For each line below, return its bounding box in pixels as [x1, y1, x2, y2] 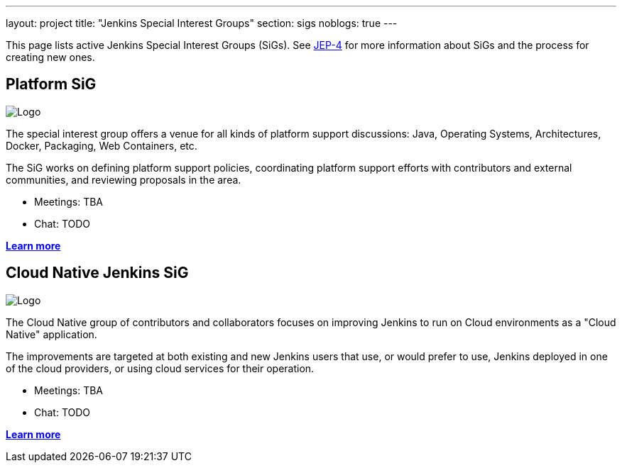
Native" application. [6, 328, 97, 340]
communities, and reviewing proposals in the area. [6, 173, 241, 186]
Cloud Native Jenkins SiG [6, 264, 189, 282]
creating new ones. [6, 51, 95, 63]
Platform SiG [6, 75, 97, 94]
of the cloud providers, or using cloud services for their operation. [6, 362, 315, 374]
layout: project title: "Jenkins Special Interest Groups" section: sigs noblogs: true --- [6, 17, 398, 29]
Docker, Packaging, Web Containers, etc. [6, 139, 197, 152]
